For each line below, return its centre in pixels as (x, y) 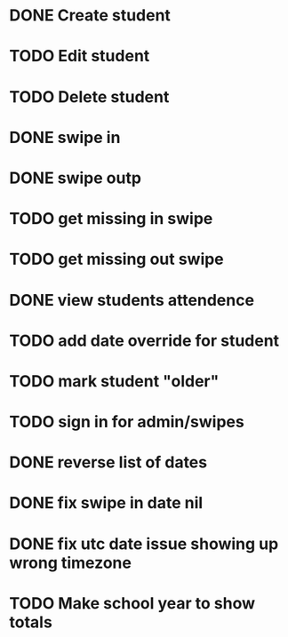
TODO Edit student (80, 56)
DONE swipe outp (76, 178)
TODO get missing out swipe (116, 259)
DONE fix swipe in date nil (106, 503)
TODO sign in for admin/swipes (127, 422)
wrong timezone (70, 563)
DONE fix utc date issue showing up (144, 544)
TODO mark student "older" (114, 381)
